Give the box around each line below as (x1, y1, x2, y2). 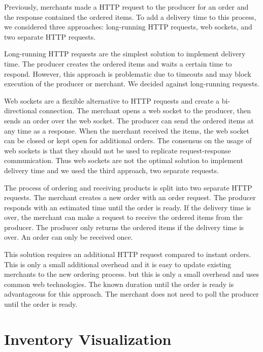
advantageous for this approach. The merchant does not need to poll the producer (4, 289, 259, 299)
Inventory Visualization (4, 328, 172, 349)
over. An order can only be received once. (4, 232, 133, 242)
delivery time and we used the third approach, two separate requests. (4, 165, 219, 175)
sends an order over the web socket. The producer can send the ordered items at (4, 115, 254, 125)
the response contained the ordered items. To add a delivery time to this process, (4, 11, 256, 22)
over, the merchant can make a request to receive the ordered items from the (4, 212, 243, 222)
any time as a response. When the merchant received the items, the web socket (4, 125, 250, 136)
